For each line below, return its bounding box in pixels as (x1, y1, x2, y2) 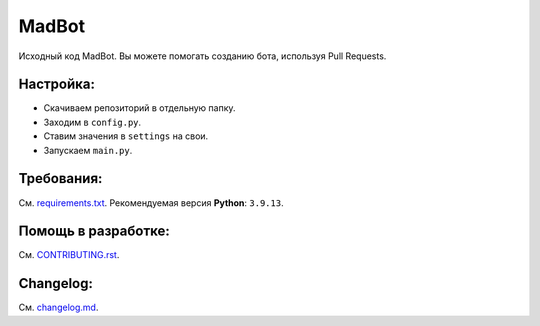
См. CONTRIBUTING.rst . (18, 249, 120, 261)
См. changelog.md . (18, 301, 99, 314)
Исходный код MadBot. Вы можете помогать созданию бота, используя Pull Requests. (18, 50, 387, 62)
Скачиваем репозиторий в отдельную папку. (43, 102, 236, 114)
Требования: (18, 170, 103, 187)
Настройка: (18, 76, 95, 93)
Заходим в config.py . (43, 116, 142, 128)
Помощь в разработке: (18, 223, 170, 240)
